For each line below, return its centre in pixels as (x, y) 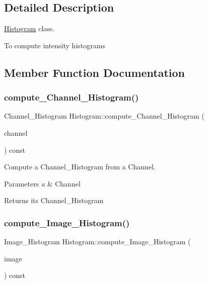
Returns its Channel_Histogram (54, 200)
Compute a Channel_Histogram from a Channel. (80, 167)
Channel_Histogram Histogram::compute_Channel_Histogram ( (104, 116)
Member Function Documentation (95, 72)
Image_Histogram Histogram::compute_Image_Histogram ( (97, 242)
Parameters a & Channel (42, 183)
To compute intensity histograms (55, 45)
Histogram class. (29, 28)
